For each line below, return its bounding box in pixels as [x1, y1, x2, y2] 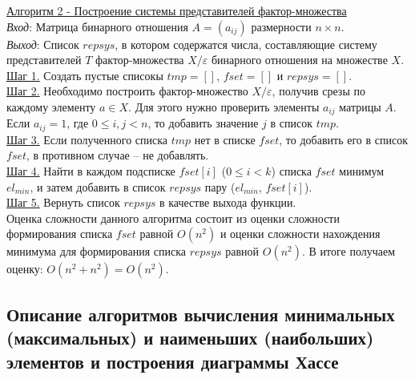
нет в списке [194, 131, 256, 147]
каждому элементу [6, 98, 96, 115]
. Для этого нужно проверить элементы [128, 98, 320, 115]
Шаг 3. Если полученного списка [6, 131, 168, 147]
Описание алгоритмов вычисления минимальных [6, 301, 395, 326]
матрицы [339, 98, 381, 115]
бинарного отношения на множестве [211, 51, 388, 68]
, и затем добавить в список [30, 178, 166, 195]
